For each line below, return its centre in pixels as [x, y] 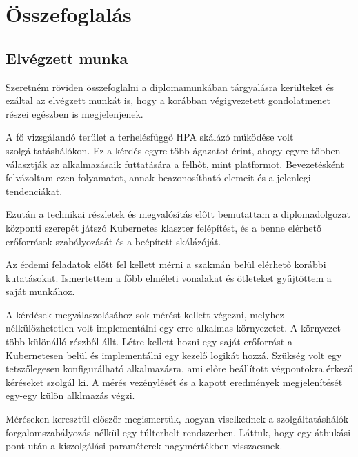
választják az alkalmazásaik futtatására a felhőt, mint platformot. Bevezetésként [175, 164]
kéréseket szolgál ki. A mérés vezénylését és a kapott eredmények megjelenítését [174, 382]
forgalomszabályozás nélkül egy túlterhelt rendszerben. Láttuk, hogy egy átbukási [178, 432]
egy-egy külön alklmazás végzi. [70, 395]
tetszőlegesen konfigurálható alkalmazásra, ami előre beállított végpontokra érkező [179, 368]
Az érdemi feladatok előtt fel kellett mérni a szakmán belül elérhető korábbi [166, 264]
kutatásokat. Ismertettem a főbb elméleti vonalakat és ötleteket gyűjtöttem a [169, 277]
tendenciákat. [34, 191]
